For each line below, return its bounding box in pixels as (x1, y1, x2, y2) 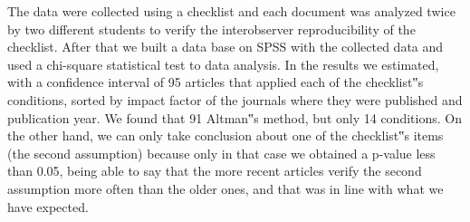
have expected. (7, 197, 89, 216)
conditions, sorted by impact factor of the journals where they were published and (7, 90, 463, 109)
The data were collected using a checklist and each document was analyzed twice (7, 2, 456, 20)
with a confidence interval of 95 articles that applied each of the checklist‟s (7, 72, 424, 92)
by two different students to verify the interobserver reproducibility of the (7, 19, 416, 38)
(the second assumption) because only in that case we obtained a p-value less (7, 143, 436, 162)
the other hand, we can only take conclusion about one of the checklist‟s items (7, 126, 444, 145)
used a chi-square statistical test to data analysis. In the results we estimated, (7, 54, 439, 73)
